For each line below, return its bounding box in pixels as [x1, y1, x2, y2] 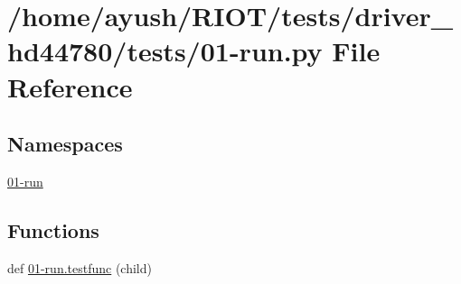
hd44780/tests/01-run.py [7, 32, 323, 69]
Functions [7, 215, 99, 243]
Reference [7, 68, 133, 105]
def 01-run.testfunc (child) [7, 258, 152, 277]
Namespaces [7, 130, 123, 158]
